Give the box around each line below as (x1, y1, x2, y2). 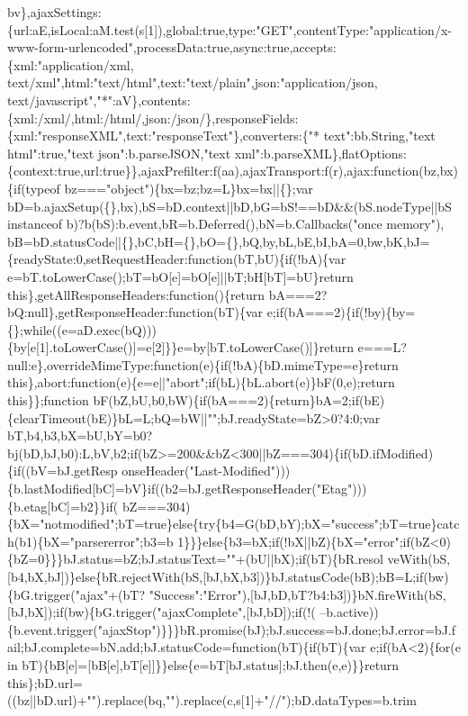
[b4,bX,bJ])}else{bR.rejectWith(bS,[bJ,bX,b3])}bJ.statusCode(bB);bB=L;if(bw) (7, 567, 449, 585)
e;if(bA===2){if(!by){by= (266, 303, 416, 322)
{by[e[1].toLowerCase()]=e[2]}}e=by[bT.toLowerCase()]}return (7, 338, 354, 357)
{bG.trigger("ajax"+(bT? (7, 585, 146, 603)
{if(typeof (7, 178, 60, 197)
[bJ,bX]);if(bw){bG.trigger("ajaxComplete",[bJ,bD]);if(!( (7, 603, 316, 621)
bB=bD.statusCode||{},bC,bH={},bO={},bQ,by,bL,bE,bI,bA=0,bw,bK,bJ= (7, 231, 430, 250)
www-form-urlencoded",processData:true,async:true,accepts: (7, 38, 337, 57)
